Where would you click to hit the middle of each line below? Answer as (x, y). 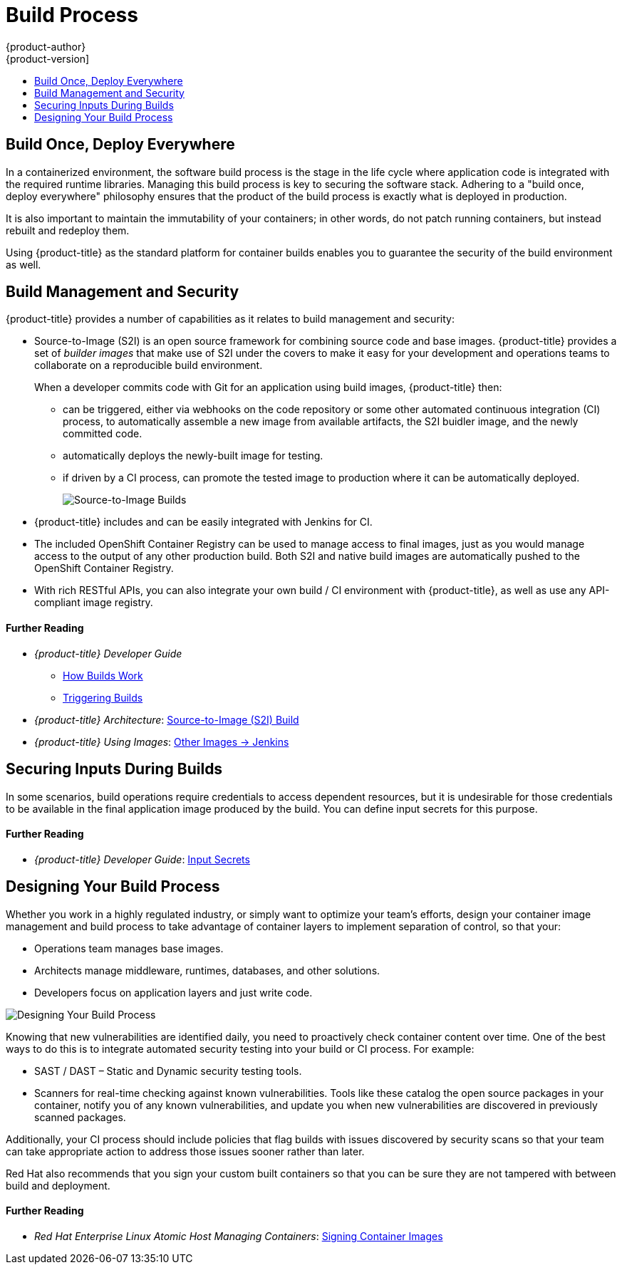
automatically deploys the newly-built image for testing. (193, 456)
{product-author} (46, 46)
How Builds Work (103, 675)
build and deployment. (58, 1185)
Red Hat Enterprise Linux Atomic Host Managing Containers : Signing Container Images (239, 1236)
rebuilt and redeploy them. (68, 230)
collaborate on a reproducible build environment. (149, 365)
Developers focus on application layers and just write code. (173, 992)
